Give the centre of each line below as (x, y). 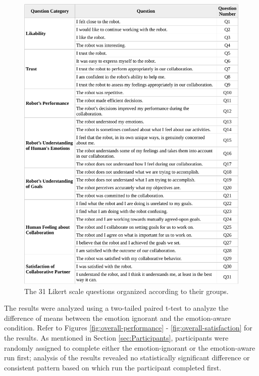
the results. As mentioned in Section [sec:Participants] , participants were (116, 338)
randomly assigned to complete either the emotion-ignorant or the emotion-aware (130, 347)
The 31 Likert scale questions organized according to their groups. (126, 291)
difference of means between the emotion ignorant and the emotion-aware (117, 318)
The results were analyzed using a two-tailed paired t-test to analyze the (116, 308)
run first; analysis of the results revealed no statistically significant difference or (127, 358)
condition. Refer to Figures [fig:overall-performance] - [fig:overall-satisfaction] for (128, 328)
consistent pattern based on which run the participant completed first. (113, 367)
